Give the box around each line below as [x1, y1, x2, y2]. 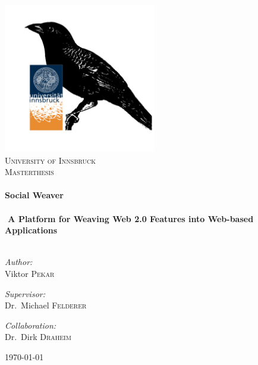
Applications [5, 224, 58, 236]
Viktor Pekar [5, 267, 55, 280]
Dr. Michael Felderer [5, 299, 87, 311]
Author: [5, 255, 33, 268]
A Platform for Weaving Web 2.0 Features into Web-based [8, 212, 254, 224]
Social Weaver [5, 189, 64, 201]
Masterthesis [5, 166, 54, 178]
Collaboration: [5, 319, 56, 331]
